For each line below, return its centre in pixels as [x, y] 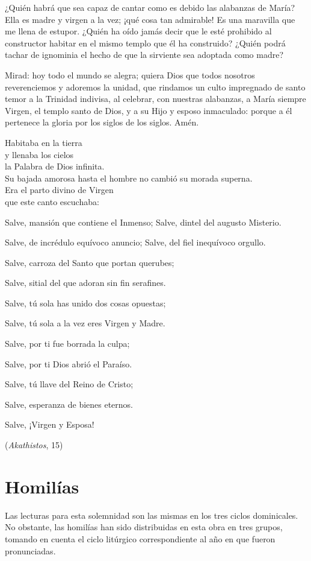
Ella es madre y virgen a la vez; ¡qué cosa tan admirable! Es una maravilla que [150, 19]
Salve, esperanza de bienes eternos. [69, 404]
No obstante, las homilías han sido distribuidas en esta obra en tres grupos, [144, 527]
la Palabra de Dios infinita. [55, 166]
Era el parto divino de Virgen [59, 190]
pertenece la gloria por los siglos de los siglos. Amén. [102, 122]
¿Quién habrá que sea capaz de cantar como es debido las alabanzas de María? [150, 7]
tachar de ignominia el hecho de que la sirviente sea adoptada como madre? [144, 55]
